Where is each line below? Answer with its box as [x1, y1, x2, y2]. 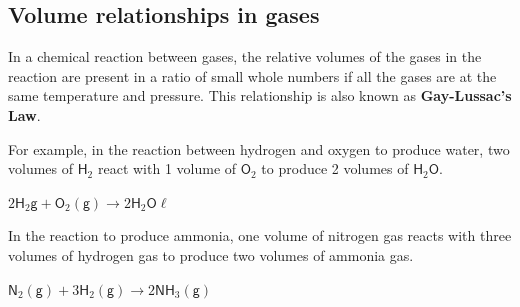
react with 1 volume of [97, 158, 237, 179]
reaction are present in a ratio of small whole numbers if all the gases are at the [8, 65, 497, 86]
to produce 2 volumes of [261, 158, 409, 179]
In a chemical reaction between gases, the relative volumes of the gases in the [8, 46, 482, 67]
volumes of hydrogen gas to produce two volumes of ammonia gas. [8, 244, 414, 265]
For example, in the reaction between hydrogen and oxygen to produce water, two [8, 138, 510, 159]
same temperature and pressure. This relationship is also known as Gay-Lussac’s [8, 85, 512, 106]
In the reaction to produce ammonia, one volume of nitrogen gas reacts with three [8, 225, 512, 246]
